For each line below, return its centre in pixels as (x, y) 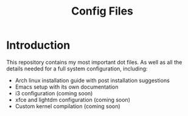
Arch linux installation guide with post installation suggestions (92, 80)
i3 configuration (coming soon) (54, 93)
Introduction (38, 45)
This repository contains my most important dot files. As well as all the (94, 62)
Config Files (102, 11)
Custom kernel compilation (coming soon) (68, 106)
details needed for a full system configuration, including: (77, 69)
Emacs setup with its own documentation (67, 87)
